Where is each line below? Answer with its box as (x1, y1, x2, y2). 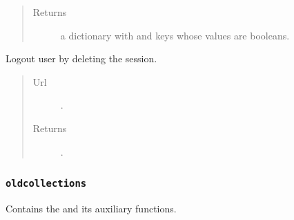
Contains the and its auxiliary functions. (6, 201, 177, 215)
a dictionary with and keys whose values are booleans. (60, 28, 290, 42)
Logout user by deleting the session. (6, 51, 157, 66)
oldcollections (6, 178, 87, 190)
